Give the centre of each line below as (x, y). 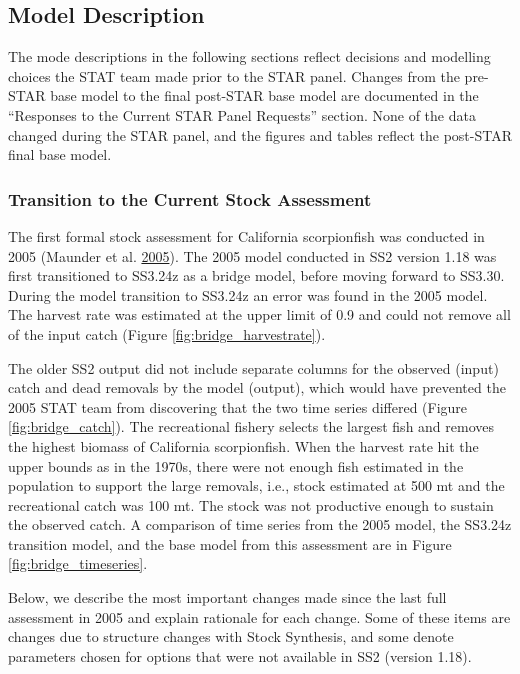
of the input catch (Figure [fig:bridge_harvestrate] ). (167, 333)
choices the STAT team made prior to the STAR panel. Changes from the (234, 75)
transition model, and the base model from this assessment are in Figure (230, 543)
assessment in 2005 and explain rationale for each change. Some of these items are (259, 616)
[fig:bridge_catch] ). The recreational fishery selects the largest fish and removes (251, 426)
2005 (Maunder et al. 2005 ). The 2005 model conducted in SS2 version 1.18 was (252, 255)
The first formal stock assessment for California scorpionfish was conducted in (246, 235)
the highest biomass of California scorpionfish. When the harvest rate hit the (243, 445)
